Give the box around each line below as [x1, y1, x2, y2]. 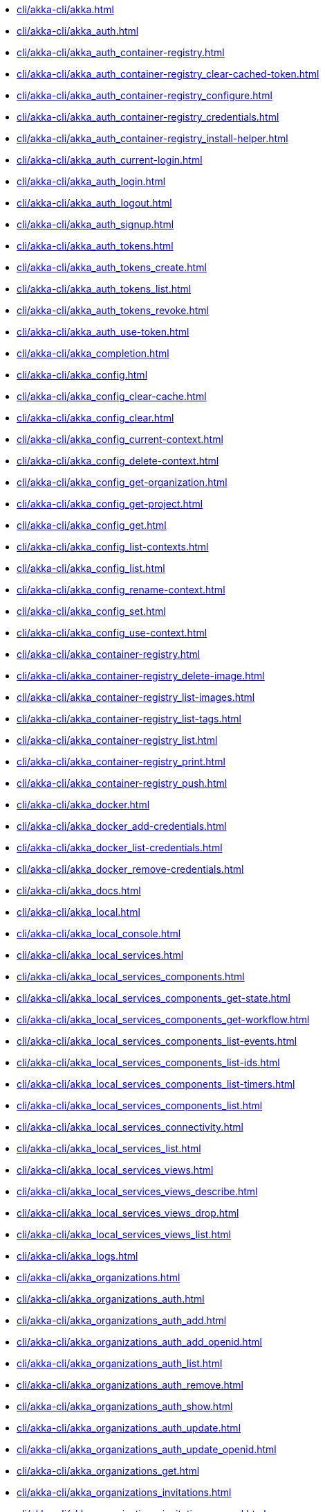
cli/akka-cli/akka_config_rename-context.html [17, 584, 225, 596]
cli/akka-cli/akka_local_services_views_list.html [17, 1228, 231, 1240]
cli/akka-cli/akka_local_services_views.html [17, 1164, 214, 1176]
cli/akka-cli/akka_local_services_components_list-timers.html [17, 1078, 295, 1090]
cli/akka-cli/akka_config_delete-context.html [17, 455, 219, 467]
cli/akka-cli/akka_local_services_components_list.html [17, 1100, 263, 1111]
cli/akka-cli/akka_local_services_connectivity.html [17, 1121, 243, 1133]
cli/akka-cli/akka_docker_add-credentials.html [17, 820, 227, 832]
